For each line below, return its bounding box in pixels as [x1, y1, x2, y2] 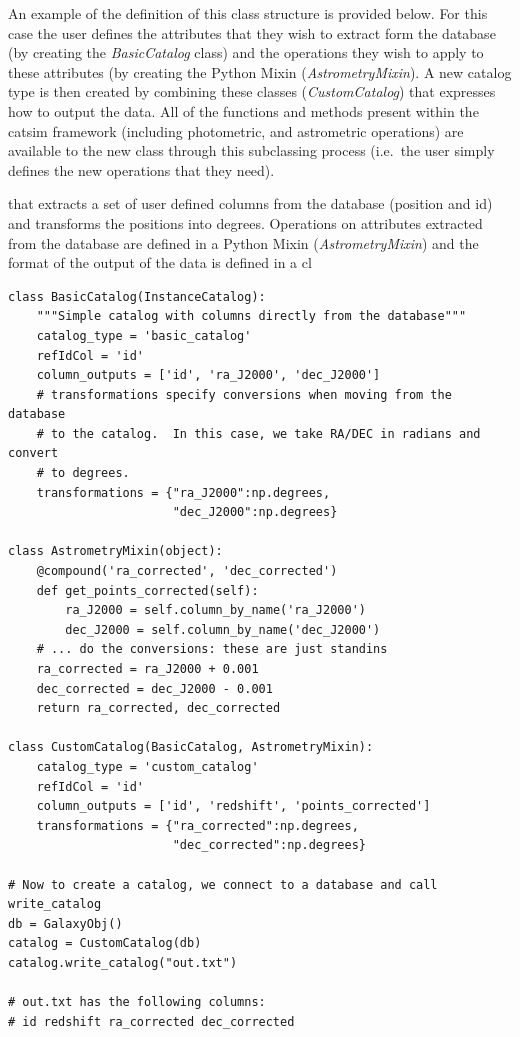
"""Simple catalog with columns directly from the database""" [36, 309, 467, 324]
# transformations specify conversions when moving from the [36, 387, 452, 402]
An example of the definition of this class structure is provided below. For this [8, 3, 488, 23]
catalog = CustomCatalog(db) [8, 936, 202, 951]
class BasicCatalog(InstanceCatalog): [8, 289, 266, 304]
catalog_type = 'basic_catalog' [36, 328, 252, 343]
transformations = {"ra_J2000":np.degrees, [36, 485, 331, 500]
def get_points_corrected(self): [36, 583, 259, 598]
